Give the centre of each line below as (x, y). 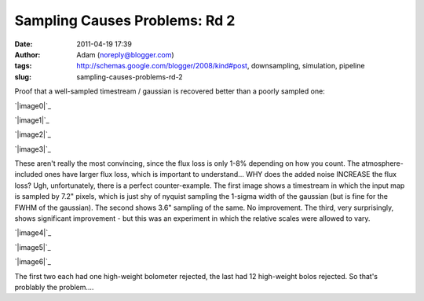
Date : (24, 44)
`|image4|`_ (33, 233)
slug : (23, 77)
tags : (23, 66)
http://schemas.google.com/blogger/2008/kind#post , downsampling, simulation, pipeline (221, 66)
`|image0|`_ (33, 105)
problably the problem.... (54, 287)
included (29, 174)
